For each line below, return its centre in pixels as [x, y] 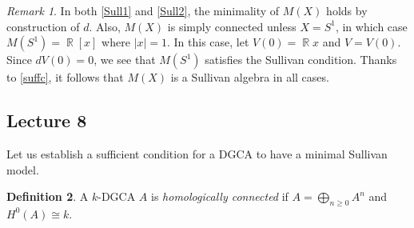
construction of [43, 26]
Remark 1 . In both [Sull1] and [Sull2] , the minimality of [143, 10]
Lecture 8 [47, 120]
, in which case [371, 26]
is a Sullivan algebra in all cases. [250, 77]
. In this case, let [208, 42]
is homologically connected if [220, 196]
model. [23, 169]
